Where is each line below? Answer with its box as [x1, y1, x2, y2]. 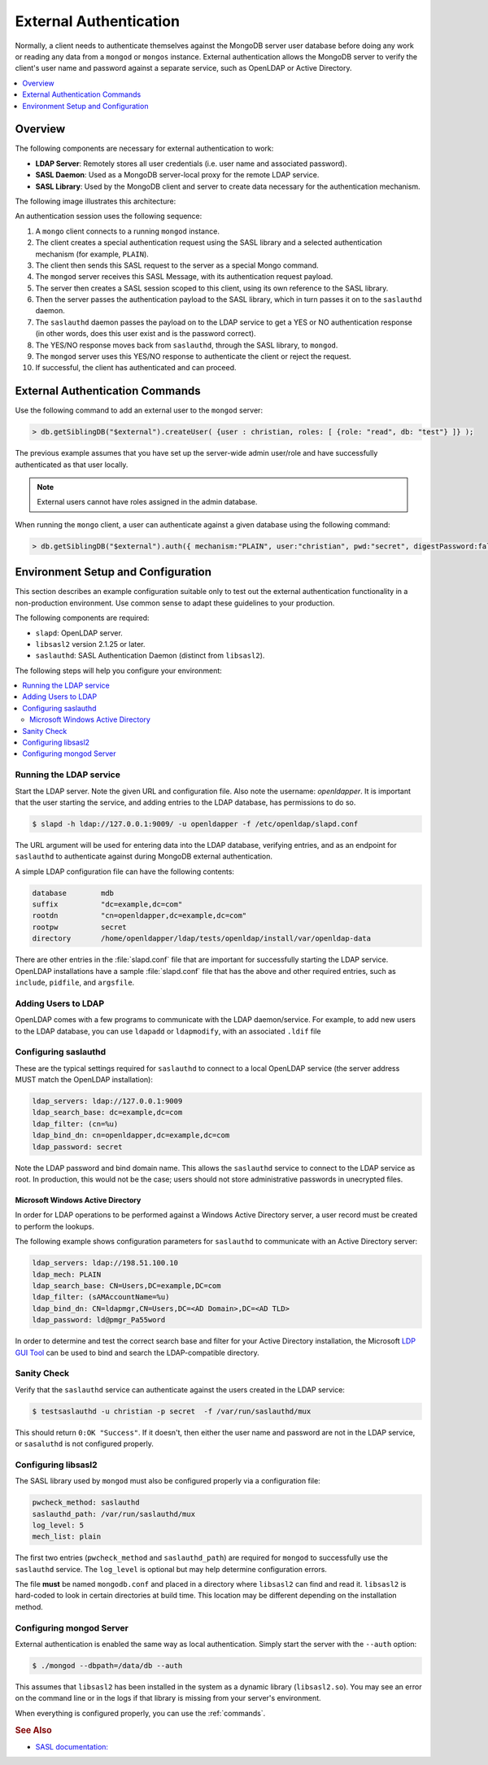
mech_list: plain [32, 1532, 102, 1541]
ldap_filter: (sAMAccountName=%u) [32, 1292, 170, 1302]
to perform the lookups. [15, 1221, 94, 1231]
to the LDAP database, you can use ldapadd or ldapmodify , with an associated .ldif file [15, 1026, 321, 1036]
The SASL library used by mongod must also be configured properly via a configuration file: [15, 1476, 320, 1486]
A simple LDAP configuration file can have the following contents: [15, 867, 235, 876]
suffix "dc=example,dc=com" [32, 900, 183, 909]
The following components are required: [15, 613, 150, 623]
